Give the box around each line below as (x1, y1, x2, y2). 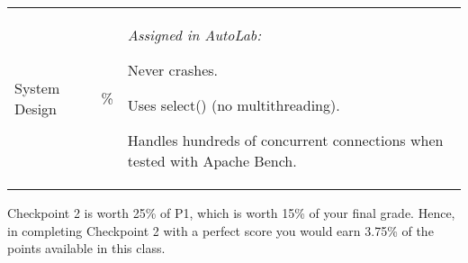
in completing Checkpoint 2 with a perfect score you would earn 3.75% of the (7, 221, 434, 240)
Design (14, 97, 57, 119)
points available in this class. (7, 239, 166, 258)
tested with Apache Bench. (127, 150, 297, 171)
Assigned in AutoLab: (127, 24, 262, 45)
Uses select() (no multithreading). (127, 95, 340, 115)
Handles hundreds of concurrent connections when (127, 130, 444, 150)
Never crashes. (127, 59, 219, 80)
